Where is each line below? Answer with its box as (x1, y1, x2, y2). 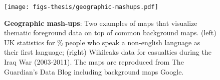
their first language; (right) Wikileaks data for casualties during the (4, 47, 211, 57)
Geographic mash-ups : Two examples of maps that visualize (4, 17, 197, 28)
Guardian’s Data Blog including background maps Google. (4, 66, 184, 77)
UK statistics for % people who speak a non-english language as (4, 37, 200, 47)
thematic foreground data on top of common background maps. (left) (4, 27, 216, 38)
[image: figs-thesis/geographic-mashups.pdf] (4, 3, 158, 10)
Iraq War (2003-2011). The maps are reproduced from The (4, 57, 184, 67)
